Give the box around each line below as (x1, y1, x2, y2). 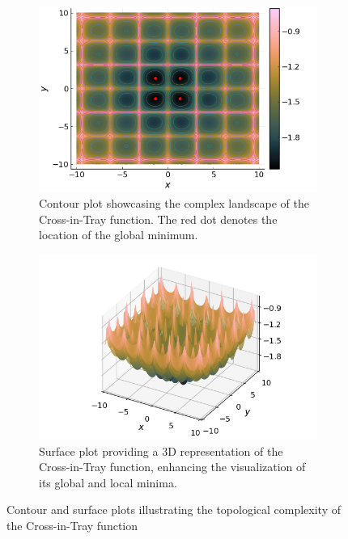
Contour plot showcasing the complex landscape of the (39, 194, 309, 211)
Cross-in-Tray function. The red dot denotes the (39, 210, 278, 227)
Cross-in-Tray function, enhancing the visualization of (39, 458, 306, 475)
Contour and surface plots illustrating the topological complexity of (6, 501, 341, 518)
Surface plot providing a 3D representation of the (39, 442, 283, 459)
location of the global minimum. (39, 226, 198, 243)
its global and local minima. (39, 474, 177, 491)
